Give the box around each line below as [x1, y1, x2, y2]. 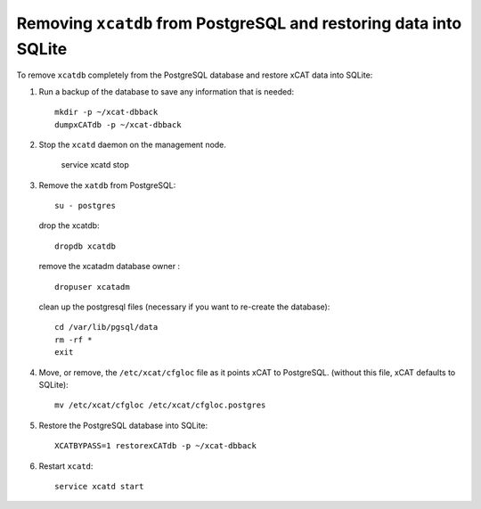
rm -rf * [54, 334, 93, 345]
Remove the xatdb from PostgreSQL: [38, 179, 176, 191]
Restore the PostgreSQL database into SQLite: [38, 420, 208, 431]
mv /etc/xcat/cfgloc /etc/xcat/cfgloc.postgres [54, 400, 266, 410]
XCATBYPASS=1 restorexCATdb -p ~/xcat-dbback [54, 441, 257, 451]
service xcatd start [54, 481, 144, 491]
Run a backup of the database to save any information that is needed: [38, 86, 294, 97]
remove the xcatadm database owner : [38, 261, 181, 272]
